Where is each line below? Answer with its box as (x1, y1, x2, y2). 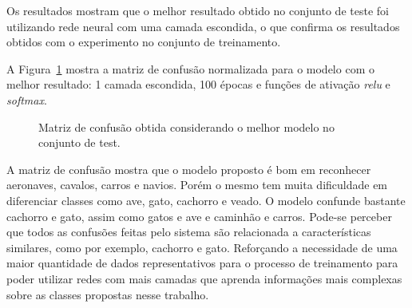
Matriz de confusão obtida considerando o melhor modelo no (38, 118, 335, 135)
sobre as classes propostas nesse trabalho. (6, 286, 209, 302)
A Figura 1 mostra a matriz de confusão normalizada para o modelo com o (6, 60, 374, 77)
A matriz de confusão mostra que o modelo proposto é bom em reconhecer (6, 160, 371, 177)
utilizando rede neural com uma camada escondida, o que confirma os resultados (6, 18, 400, 34)
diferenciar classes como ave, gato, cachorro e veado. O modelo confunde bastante (6, 192, 406, 208)
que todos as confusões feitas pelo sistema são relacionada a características (6, 223, 371, 240)
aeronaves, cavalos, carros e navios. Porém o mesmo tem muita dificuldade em (6, 176, 388, 193)
